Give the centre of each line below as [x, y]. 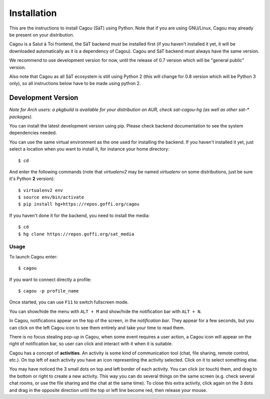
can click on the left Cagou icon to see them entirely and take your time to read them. [97, 327]
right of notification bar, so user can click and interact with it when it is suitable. [91, 344]
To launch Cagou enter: [33, 256]
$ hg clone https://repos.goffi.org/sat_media [76, 234]
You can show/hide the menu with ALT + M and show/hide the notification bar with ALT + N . [105, 311]
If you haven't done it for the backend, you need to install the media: [79, 215]
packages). [21, 116]
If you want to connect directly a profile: [50, 279]
